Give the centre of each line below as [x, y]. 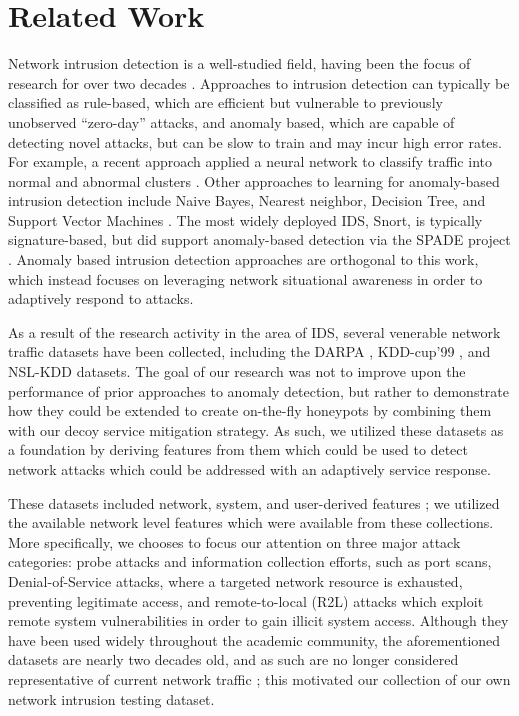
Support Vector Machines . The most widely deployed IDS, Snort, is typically [245, 219]
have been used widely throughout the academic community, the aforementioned [254, 639]
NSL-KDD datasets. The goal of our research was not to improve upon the [237, 371]
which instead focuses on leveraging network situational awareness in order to [245, 278]
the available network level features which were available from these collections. [251, 522]
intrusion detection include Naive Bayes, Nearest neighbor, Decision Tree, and [247, 200]
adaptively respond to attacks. [101, 298]
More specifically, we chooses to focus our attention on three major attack [234, 541]
